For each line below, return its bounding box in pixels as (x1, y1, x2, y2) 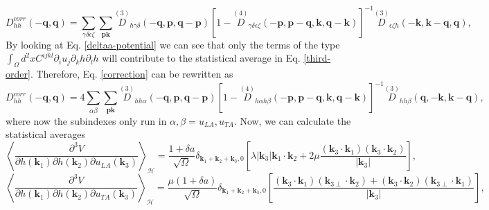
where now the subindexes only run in (6, 113, 167, 128)
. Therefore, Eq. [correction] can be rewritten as (30, 67, 233, 81)
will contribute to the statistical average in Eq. (102, 51, 301, 65)
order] (6, 67, 30, 81)
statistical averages (6, 127, 85, 141)
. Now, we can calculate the (233, 113, 351, 128)
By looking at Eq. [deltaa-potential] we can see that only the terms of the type (6, 37, 340, 51)
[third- (303, 51, 331, 65)
